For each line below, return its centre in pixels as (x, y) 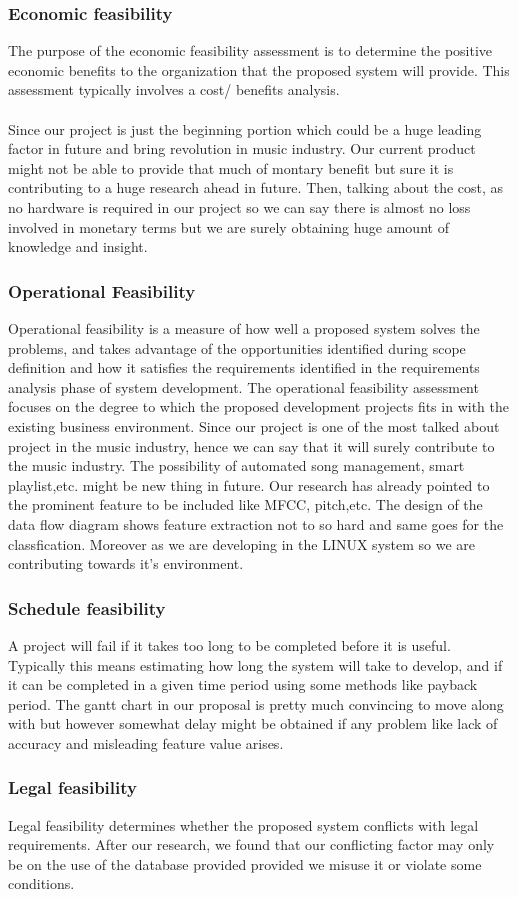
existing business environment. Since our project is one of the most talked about (254, 425)
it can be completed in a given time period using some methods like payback (243, 684)
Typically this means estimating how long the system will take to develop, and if (255, 664)
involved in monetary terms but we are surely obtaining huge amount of (228, 226)
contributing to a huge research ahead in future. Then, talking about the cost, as (256, 187)
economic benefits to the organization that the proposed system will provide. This (259, 69)
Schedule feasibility (87, 607)
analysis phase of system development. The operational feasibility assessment (243, 386)
